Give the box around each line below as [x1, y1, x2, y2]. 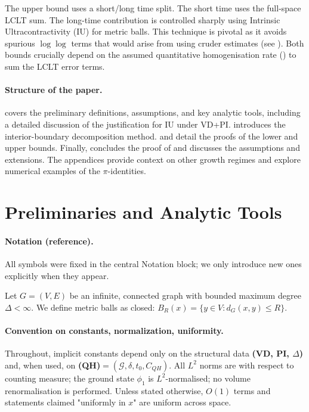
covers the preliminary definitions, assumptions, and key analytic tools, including [5, 106, 301, 119]
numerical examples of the [5, 165, 100, 177]
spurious [5, 36, 35, 49]
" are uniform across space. [133, 396, 231, 408]
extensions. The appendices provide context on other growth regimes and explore [5, 153, 301, 165]
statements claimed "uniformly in [5, 396, 126, 408]
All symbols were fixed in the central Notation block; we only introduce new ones [5, 258, 302, 270]
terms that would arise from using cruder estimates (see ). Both [71, 36, 304, 49]
